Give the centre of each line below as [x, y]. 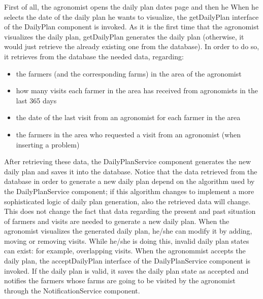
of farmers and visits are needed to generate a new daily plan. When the [117, 221]
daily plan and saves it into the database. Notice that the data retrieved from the [131, 171]
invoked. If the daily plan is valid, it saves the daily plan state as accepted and [126, 270]
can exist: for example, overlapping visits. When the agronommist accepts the [125, 251]
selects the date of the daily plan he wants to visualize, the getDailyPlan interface [131, 16]
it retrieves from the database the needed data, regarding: [94, 56]
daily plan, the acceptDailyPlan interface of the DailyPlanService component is [127, 261]
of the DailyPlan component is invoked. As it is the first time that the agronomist [132, 27]
